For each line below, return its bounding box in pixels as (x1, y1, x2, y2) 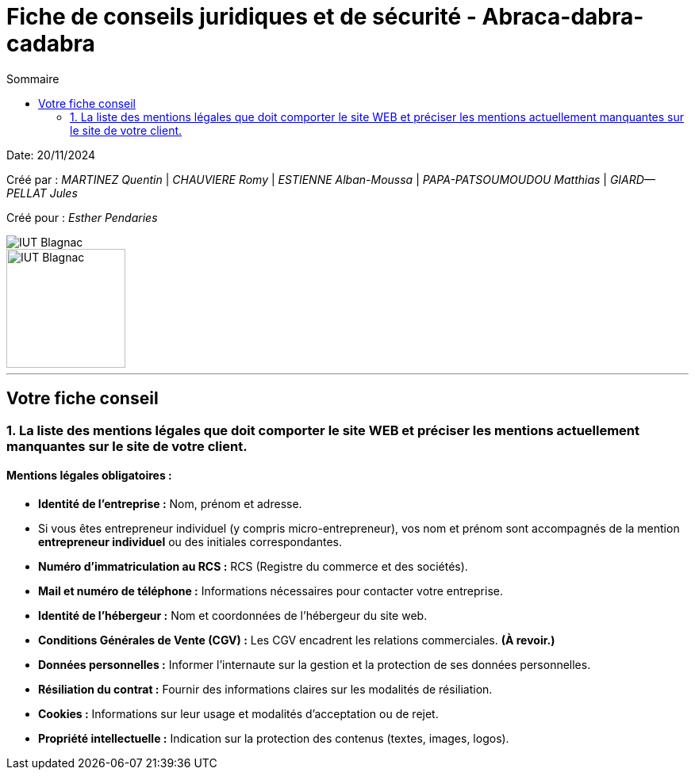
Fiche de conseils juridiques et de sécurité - (6, 3, 477, 30)
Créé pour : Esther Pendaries (6, 210, 158, 224)
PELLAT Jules (6, 185, 78, 200)
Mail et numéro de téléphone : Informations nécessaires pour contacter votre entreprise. (38, 583, 503, 598)
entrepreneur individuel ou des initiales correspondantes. (38, 534, 343, 549)
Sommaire (6, 71, 60, 86)
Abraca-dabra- (482, 3, 644, 30)
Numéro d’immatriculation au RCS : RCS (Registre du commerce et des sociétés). (38, 559, 468, 573)
